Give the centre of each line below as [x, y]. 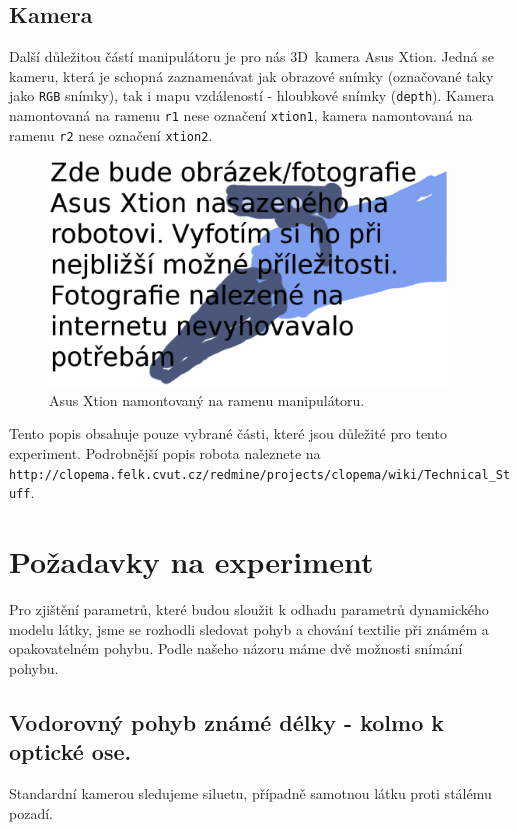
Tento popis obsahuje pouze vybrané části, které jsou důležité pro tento [228, 433]
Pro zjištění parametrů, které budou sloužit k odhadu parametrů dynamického [249, 608]
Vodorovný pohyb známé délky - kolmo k [226, 721]
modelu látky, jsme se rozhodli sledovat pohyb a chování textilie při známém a [249, 628]
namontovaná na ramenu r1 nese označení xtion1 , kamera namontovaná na [241, 115]
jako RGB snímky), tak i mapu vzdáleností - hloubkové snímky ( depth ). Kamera [252, 95]
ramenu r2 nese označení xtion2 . [111, 134]
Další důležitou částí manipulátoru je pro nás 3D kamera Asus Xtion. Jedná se [251, 56]
